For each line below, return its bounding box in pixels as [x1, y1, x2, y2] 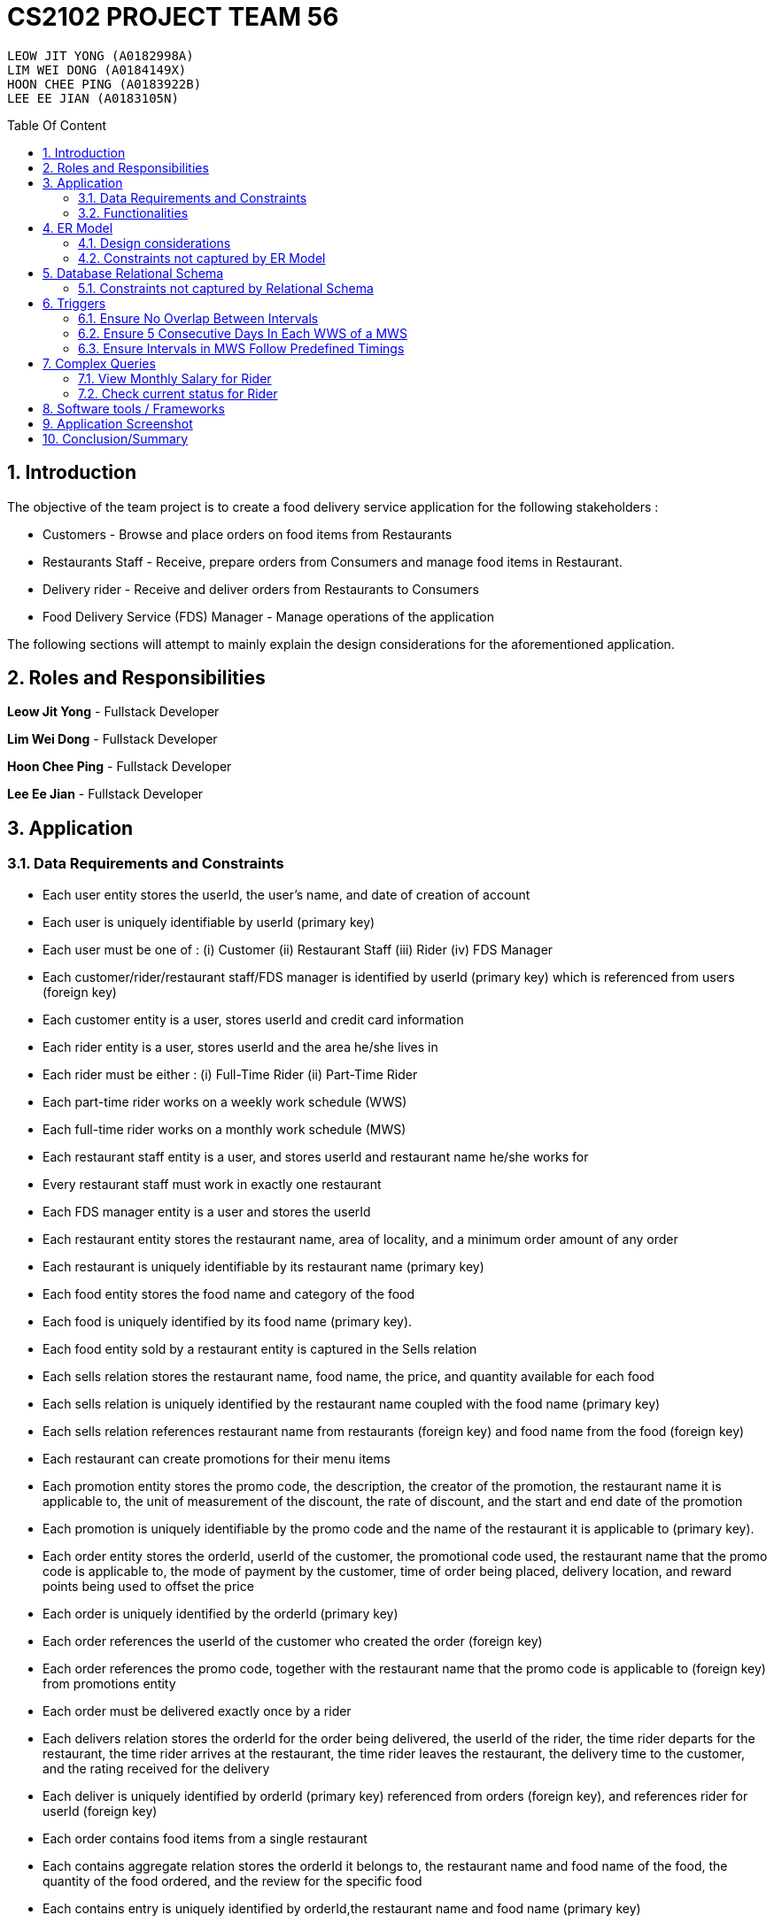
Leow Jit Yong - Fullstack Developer [7, 704, 220, 720]
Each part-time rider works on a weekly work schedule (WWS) [43, 1093, 407, 1109]
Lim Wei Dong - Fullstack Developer [7, 731, 218, 747]
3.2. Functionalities [78, 205, 189, 220]
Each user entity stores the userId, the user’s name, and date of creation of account [43, 886, 530, 902]
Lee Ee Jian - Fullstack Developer [7, 786, 204, 802]
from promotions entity [43, 1675, 176, 1691]
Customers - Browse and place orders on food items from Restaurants [43, 526, 453, 542]
